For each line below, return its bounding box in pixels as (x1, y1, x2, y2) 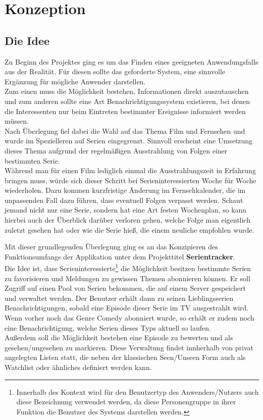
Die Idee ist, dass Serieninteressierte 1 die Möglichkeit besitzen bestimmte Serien (5, 261, 251, 274)
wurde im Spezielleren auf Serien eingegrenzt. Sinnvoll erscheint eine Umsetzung (5, 135, 253, 146)
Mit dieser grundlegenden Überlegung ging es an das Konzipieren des (5, 241, 218, 252)
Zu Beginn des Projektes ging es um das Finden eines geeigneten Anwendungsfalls (5, 56, 258, 67)
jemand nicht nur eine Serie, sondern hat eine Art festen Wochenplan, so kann (5, 204, 247, 215)
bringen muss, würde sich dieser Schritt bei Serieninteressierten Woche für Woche (5, 175, 256, 185)
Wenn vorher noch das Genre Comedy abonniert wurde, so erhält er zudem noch (5, 312, 254, 323)
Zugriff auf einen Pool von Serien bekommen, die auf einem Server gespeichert (5, 283, 246, 293)
